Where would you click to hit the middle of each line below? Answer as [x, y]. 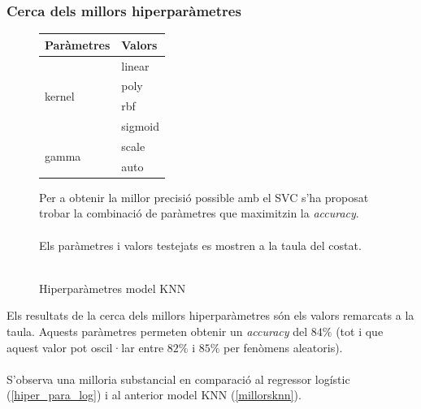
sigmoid [141, 126]
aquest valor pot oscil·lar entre [85, 347]
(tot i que [360, 332]
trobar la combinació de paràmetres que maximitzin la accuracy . [199, 213]
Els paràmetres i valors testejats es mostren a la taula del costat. [200, 245]
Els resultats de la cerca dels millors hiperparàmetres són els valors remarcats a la [210, 315]
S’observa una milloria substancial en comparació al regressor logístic [178, 379]
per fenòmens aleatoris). [283, 347]
